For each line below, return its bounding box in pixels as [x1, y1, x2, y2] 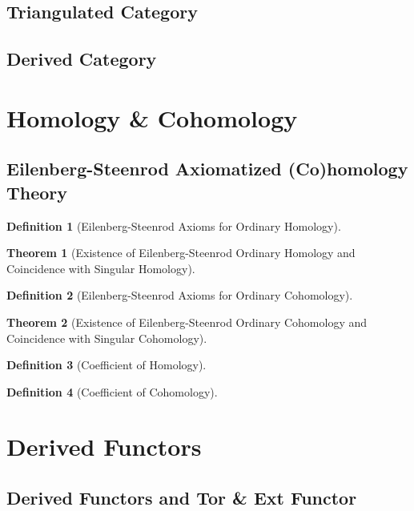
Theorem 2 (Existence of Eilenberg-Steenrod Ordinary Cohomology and [6, 313, 368, 330]
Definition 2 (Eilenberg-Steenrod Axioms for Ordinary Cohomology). [6, 287, 353, 304]
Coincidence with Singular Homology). [6, 260, 195, 276]
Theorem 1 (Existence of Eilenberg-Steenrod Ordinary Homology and [6, 244, 356, 261]
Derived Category [6, 46, 157, 71]
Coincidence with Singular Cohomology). [6, 329, 207, 346]
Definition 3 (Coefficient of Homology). [6, 356, 207, 373]
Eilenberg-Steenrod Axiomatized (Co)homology [6, 156, 408, 181]
